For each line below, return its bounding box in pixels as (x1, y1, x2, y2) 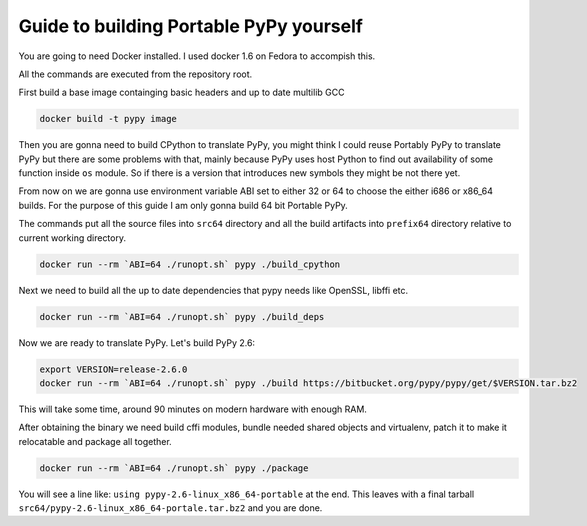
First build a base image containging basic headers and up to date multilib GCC (18, 86, 345, 99)
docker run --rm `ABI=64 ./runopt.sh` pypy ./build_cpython (39, 258, 341, 270)
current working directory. (18, 231, 127, 244)
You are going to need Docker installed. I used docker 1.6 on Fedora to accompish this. (18, 50, 376, 62)
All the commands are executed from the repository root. (18, 68, 253, 80)
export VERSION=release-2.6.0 (39, 363, 188, 375)
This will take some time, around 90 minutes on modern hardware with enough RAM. (18, 403, 367, 415)
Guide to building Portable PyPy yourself (18, 15, 364, 37)
